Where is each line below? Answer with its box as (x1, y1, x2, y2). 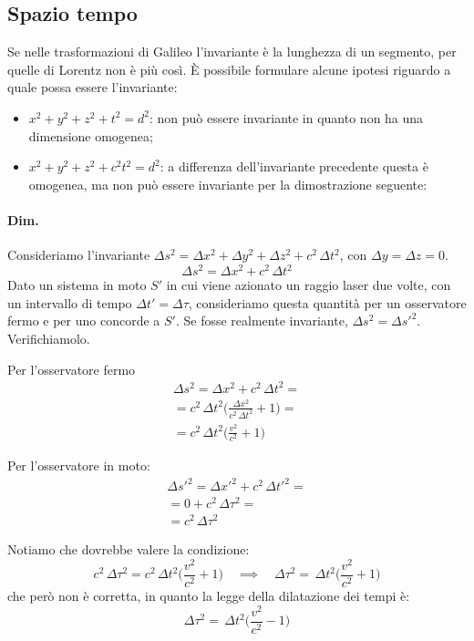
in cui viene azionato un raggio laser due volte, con (166, 275, 451, 295)
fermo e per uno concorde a (7, 311, 160, 330)
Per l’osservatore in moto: (7, 455, 150, 474)
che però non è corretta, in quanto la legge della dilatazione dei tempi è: (7, 586, 410, 605)
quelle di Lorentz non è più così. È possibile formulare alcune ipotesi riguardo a (7, 59, 451, 78)
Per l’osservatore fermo (7, 359, 136, 378)
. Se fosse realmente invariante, (175, 311, 348, 330)
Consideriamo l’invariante (7, 245, 150, 264)
